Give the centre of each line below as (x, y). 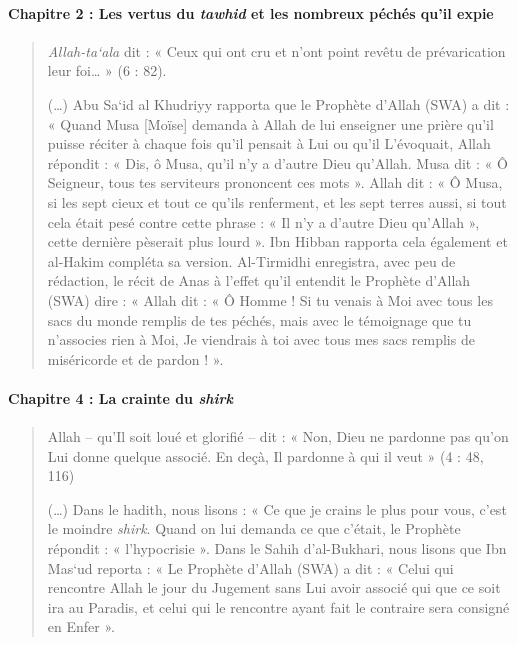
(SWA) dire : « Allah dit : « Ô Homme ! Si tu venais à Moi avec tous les (270, 299)
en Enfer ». (81, 626)
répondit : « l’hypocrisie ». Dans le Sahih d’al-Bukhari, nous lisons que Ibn (277, 548)
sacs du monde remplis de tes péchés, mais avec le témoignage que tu (259, 319)
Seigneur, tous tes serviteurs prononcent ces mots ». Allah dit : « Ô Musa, (275, 182)
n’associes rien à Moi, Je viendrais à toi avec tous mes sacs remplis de (261, 339)
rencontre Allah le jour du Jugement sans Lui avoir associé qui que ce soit (274, 587)
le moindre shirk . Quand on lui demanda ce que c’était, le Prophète (254, 528)
